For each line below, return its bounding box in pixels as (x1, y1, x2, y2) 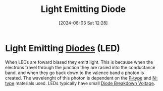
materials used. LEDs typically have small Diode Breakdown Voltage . (15, 80, 155, 86)
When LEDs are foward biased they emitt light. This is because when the (5, 59, 153, 65)
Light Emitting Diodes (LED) (5, 42, 120, 54)
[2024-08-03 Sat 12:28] (58, 20, 108, 26)
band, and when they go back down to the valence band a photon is (5, 70, 144, 76)
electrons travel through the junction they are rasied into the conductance (5, 64, 156, 70)
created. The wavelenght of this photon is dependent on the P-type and (5, 75, 152, 81)
